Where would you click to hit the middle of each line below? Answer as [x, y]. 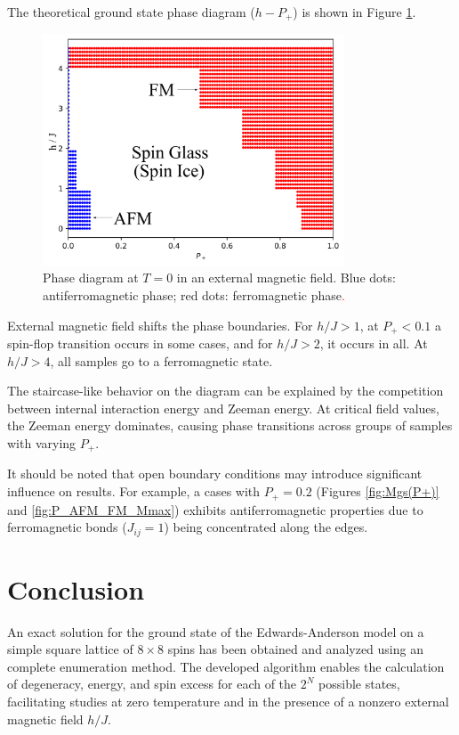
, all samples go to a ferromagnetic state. [161, 360]
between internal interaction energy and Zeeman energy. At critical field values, [223, 408]
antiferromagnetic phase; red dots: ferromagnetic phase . [194, 294]
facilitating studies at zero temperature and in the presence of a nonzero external [228, 702]
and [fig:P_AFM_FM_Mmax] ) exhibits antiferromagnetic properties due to [215, 509]
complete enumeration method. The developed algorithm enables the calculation [226, 666]
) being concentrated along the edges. [266, 527]
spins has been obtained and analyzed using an [295, 649]
